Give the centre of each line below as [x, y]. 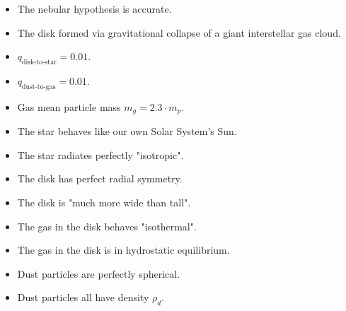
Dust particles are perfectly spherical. [99, 273]
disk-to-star [39, 62]
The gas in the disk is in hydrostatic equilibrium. [123, 250]
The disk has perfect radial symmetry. [100, 178]
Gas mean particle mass [69, 106]
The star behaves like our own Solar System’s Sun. [127, 131]
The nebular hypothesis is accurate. [94, 8]
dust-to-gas [39, 87]
